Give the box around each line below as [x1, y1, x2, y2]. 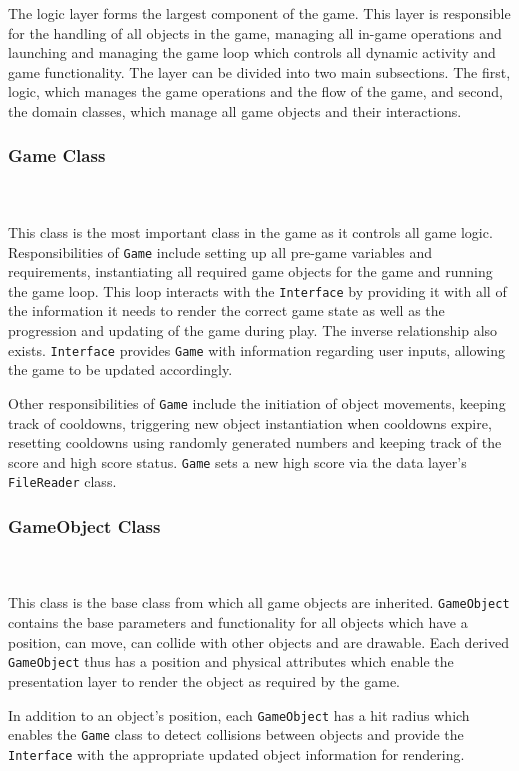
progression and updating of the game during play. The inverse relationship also [8, 320, 498, 341]
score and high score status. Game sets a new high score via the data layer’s [8, 451, 467, 472]
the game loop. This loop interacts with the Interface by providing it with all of [8, 280, 507, 301]
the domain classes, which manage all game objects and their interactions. [8, 100, 462, 121]
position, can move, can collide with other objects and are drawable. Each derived [8, 631, 510, 652]
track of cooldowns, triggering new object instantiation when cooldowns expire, [8, 412, 492, 433]
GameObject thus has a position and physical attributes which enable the [8, 651, 454, 672]
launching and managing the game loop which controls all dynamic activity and [8, 42, 496, 63]
